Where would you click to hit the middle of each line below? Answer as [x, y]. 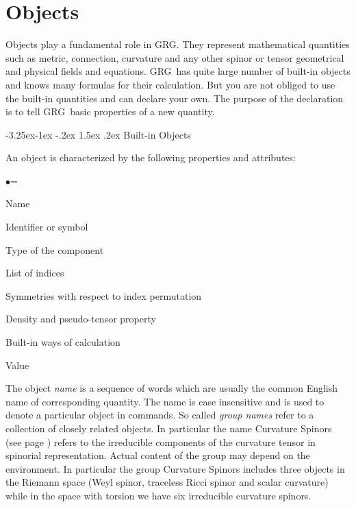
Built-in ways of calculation [63, 342]
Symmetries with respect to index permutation [104, 295]
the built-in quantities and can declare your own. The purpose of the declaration [175, 98]
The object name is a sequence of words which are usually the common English [172, 388]
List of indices [35, 273]
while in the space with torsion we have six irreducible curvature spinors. [158, 495]
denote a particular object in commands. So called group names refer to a [160, 415]
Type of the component [55, 249]
